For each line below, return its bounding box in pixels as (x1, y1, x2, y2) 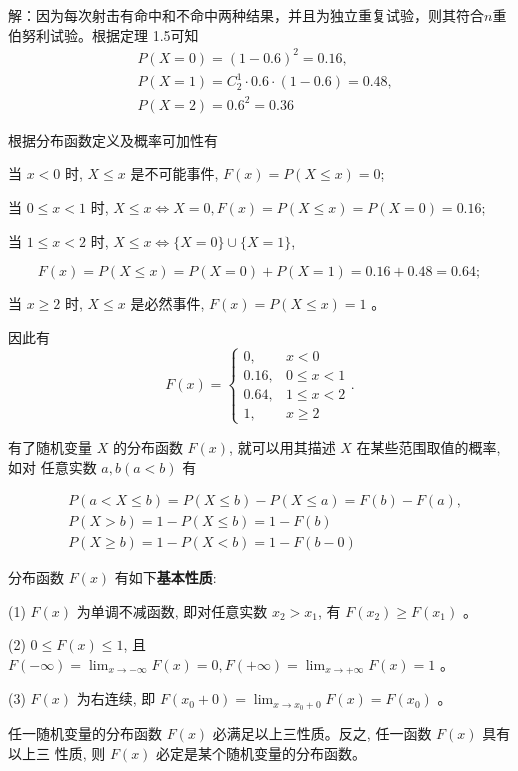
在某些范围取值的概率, (356, 436, 501, 457)
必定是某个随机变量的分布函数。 (156, 742, 367, 763)
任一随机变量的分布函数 (8, 723, 162, 744)
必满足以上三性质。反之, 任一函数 (212, 723, 432, 744)
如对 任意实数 (8, 456, 97, 477)
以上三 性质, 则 (8, 742, 106, 763)
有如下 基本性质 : (114, 567, 217, 588)
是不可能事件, (130, 163, 219, 184)
